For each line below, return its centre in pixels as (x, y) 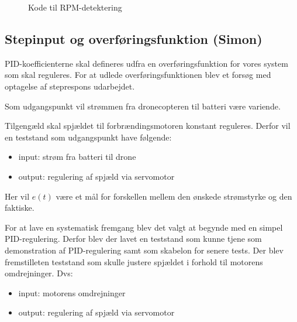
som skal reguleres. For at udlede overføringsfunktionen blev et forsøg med (138, 75)
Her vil (17, 196)
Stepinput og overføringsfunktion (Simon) (134, 38)
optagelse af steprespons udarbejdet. (70, 86)
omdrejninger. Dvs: (39, 273)
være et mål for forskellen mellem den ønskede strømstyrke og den (174, 196)
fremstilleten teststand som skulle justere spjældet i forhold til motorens (134, 261)
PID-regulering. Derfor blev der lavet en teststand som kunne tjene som (133, 239)
